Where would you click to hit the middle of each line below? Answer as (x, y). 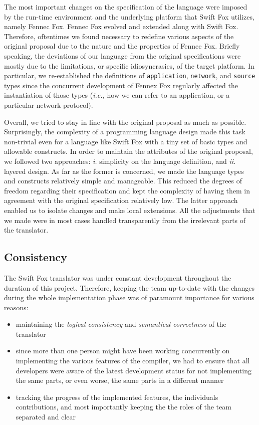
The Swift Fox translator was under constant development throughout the (118, 277)
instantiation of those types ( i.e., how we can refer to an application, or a (117, 95)
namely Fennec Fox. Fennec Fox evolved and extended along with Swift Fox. (121, 26)
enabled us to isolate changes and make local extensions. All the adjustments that (130, 210)
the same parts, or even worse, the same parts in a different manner (120, 380)
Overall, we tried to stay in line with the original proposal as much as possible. (125, 122)
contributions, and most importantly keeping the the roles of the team (123, 407)
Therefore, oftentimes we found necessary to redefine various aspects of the (119, 36)
